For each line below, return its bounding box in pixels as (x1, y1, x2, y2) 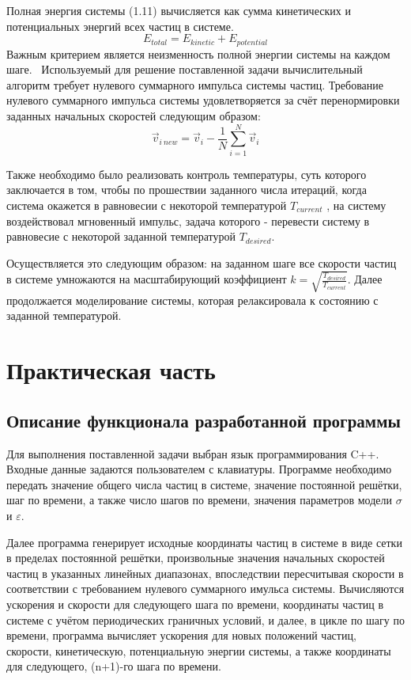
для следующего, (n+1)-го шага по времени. (6, 658, 221, 674)
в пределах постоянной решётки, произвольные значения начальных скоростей (6, 549, 385, 566)
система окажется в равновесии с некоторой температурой (6, 196, 287, 213)
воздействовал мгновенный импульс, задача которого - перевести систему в (6, 212, 370, 229)
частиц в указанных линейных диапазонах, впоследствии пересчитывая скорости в (6, 564, 404, 581)
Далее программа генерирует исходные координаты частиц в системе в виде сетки (6, 534, 402, 550)
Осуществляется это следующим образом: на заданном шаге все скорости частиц (6, 254, 397, 271)
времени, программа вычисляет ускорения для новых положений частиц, (6, 627, 356, 644)
